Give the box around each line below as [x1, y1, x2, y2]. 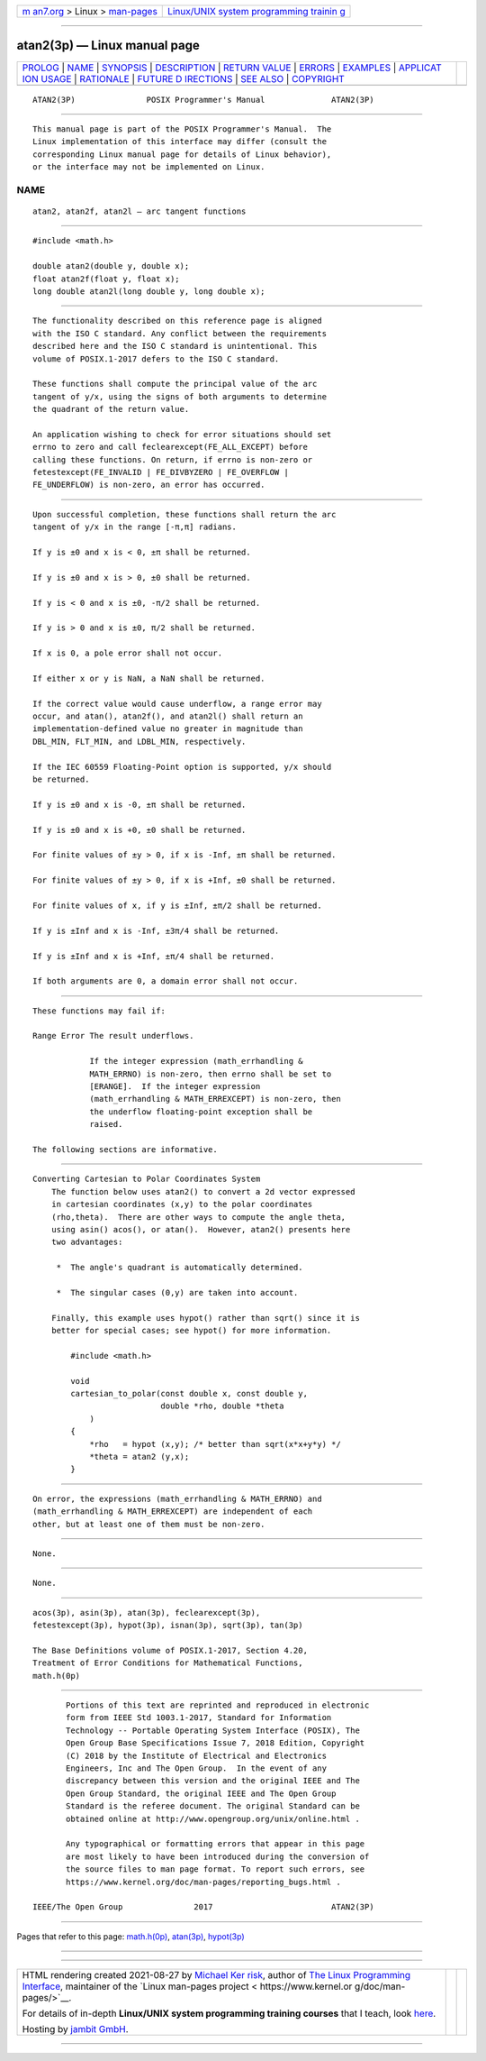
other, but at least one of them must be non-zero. [32, 1519, 265, 1529]
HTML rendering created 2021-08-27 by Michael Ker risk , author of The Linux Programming [22, 1969, 411, 1982]
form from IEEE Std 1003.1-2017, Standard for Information [66, 1713, 332, 1723]
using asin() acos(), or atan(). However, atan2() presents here [50, 1224, 351, 1234]
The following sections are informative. [32, 1144, 218, 1154]
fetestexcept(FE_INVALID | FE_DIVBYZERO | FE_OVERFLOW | [32, 467, 290, 478]
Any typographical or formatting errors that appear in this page [66, 1839, 365, 1849]
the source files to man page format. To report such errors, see [66, 1864, 365, 1874]
